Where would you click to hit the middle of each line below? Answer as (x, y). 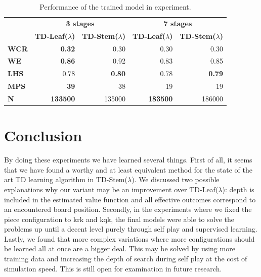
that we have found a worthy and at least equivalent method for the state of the (128, 169)
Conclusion (43, 135)
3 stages (80, 23)
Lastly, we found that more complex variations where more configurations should (129, 238)
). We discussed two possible (176, 179)
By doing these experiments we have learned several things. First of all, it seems (128, 160)
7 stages (178, 23)
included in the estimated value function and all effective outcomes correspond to (130, 199)
